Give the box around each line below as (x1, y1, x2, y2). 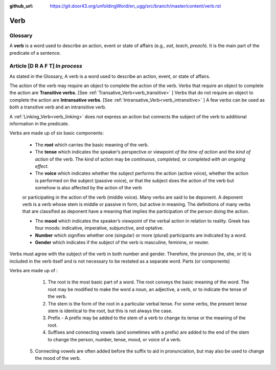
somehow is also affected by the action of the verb (35, 185, 143, 191)
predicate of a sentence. (9, 50, 61, 56)
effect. (35, 163, 49, 169)
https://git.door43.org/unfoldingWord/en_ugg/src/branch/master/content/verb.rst (50, 3, 221, 9)
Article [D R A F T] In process (9, 62, 83, 70)
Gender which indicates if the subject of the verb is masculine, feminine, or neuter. (35, 239, 210, 245)
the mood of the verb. (35, 355, 81, 361)
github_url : (9, 3, 33, 9)
